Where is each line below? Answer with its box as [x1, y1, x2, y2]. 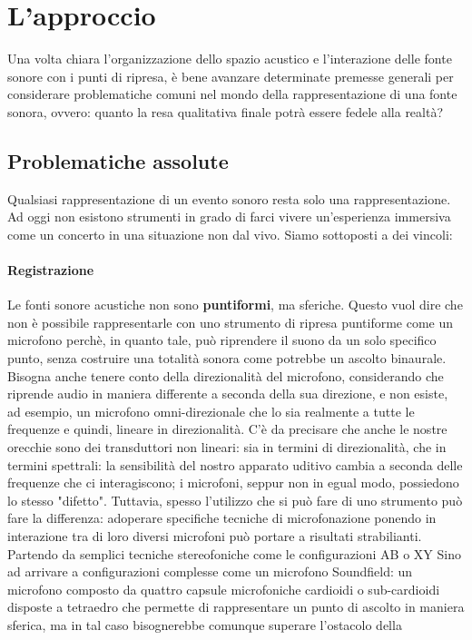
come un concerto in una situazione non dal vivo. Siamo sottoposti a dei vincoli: [7, 224, 453, 243]
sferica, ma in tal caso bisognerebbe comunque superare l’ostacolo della [7, 615, 402, 634]
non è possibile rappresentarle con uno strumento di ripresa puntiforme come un [7, 312, 454, 331]
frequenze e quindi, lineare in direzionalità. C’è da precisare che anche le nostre [7, 419, 447, 438]
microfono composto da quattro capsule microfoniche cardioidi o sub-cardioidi [7, 579, 440, 598]
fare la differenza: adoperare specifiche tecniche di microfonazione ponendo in [7, 508, 437, 527]
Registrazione [7, 261, 94, 280]
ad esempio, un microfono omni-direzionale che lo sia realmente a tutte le [7, 401, 415, 420]
